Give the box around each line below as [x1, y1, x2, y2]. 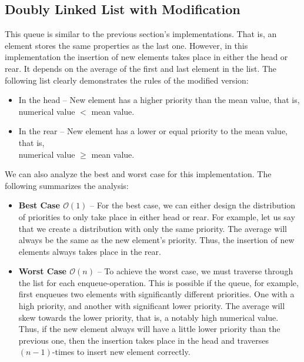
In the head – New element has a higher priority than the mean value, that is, [18, 94, 300, 106]
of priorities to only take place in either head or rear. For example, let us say [18, 210, 295, 222]
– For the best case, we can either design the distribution [90, 199, 296, 211]
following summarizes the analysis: [5, 179, 129, 191]
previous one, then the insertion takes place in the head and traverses [18, 334, 269, 346]
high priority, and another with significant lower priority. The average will [18, 300, 285, 312]
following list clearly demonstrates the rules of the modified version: [5, 74, 249, 86]
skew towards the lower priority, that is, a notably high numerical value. [18, 311, 279, 323]
